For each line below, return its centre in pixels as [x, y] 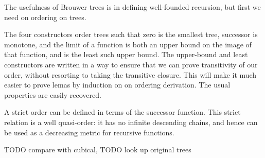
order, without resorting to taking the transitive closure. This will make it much [130, 74]
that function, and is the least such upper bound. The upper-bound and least [126, 54]
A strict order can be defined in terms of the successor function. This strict [122, 112]
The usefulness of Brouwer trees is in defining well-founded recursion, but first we [132, 7]
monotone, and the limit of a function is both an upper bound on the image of [128, 44]
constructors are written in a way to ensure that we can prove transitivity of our [131, 64]
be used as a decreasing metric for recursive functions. [89, 132]
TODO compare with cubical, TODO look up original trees [98, 150]
